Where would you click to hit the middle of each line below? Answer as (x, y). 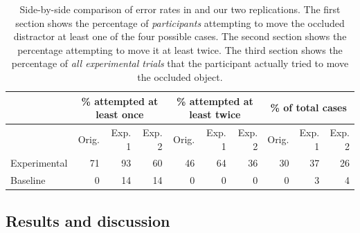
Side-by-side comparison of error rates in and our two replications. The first (180, 9)
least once (120, 114)
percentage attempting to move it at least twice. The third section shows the (180, 49)
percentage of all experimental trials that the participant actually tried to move (180, 63)
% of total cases (308, 108)
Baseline (28, 180)
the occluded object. (180, 76)
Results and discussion (88, 220)
